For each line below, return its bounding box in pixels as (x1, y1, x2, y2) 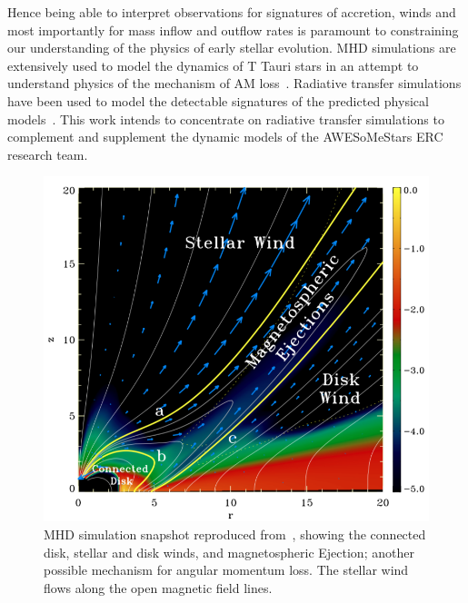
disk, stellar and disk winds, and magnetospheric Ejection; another (44, 542, 414, 561)
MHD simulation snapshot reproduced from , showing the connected (44, 524, 426, 543)
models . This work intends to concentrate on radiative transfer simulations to (7, 109, 444, 128)
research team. (7, 144, 88, 163)
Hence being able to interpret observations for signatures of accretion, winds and (7, 3, 456, 21)
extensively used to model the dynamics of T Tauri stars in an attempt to (7, 55, 419, 74)
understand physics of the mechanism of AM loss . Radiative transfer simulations (7, 74, 462, 93)
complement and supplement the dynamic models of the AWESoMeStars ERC (7, 127, 443, 146)
